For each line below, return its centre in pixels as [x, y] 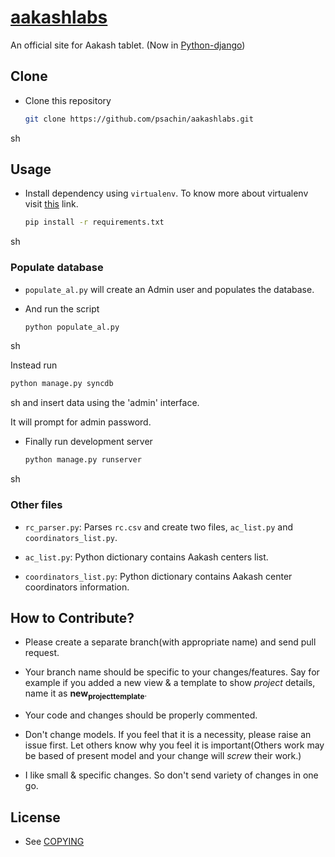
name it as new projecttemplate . [86, 694]
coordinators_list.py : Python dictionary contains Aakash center [158, 576]
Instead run [34, 365]
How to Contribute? [72, 617]
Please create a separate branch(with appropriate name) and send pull [170, 642]
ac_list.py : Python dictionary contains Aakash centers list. [146, 557]
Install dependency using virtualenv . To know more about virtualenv [166, 193]
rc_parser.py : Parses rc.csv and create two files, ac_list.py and [158, 527]
